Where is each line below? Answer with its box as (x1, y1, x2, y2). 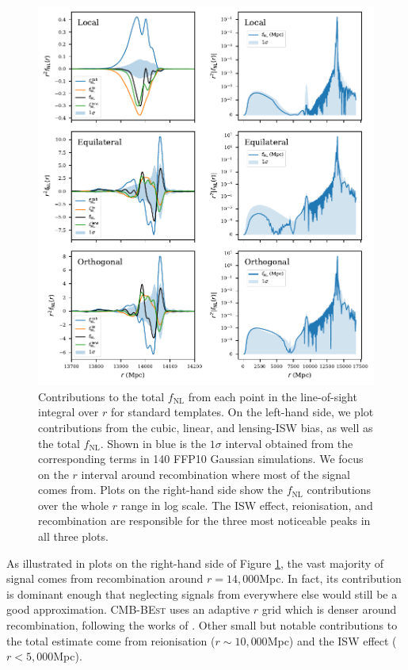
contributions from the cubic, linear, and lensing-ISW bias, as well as (38, 419, 373, 435)
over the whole (38, 496, 109, 513)
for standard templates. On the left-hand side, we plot (110, 404, 374, 420)
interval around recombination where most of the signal (81, 465, 350, 482)
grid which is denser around (261, 601, 397, 618)
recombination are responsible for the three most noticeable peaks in (38, 512, 371, 529)
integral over (38, 404, 99, 420)
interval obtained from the (225, 435, 353, 451)
